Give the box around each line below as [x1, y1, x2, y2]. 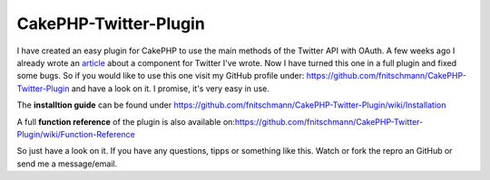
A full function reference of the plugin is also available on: [16, 116, 236, 127]
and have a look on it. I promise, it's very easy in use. [71, 82, 269, 94]
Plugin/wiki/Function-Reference [16, 128, 135, 139]
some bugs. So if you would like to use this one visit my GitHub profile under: [16, 71, 305, 81]
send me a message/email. [16, 158, 118, 169]
